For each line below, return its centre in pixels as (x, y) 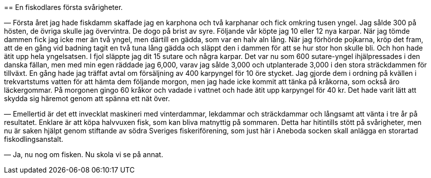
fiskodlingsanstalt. (34, 139)
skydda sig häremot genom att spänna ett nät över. (87, 98)
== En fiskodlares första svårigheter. (63, 7)
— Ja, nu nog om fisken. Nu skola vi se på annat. (84, 154)
